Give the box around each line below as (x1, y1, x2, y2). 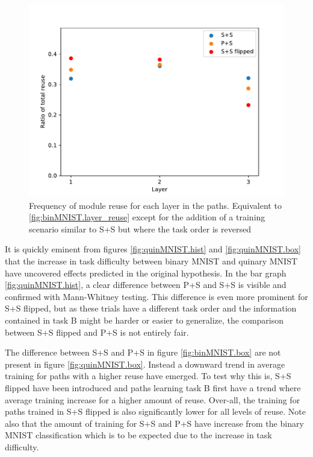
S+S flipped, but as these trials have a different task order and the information (5, 302, 297, 315)
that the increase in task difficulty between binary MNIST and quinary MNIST (5, 254, 298, 267)
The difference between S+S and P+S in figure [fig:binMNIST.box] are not (5, 346, 281, 359)
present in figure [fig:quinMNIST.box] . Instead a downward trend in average (5, 357, 285, 370)
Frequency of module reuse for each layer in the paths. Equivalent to (29, 199, 282, 211)
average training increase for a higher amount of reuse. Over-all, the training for (5, 393, 300, 406)
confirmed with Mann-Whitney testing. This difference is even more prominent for (5, 290, 308, 302)
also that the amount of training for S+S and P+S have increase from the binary (5, 417, 304, 429)
